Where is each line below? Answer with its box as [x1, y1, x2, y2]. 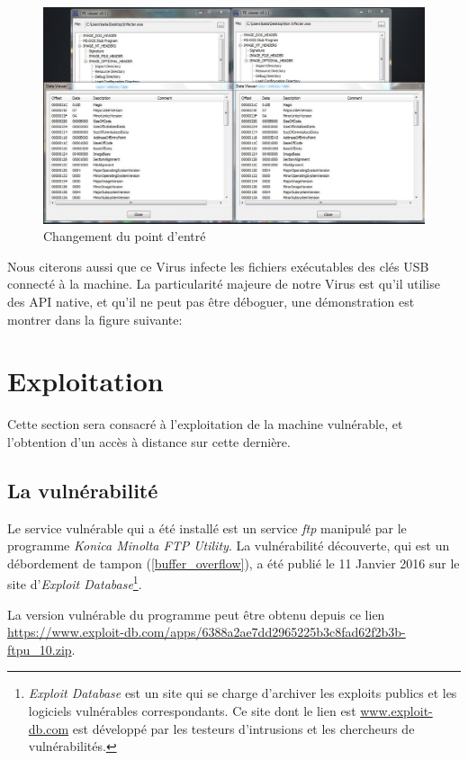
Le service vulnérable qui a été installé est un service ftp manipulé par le [7, 518, 407, 537]
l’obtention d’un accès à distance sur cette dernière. [7, 432, 291, 451]
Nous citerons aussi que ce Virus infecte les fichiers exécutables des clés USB [7, 256, 429, 275]
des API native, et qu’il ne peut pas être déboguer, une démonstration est [7, 291, 415, 310]
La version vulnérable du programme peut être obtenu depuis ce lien [7, 604, 385, 623]
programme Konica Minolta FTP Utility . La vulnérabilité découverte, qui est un [7, 536, 450, 555]
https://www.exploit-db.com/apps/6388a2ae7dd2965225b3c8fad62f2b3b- [7, 622, 406, 641]
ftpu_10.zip [7, 639, 72, 658]
